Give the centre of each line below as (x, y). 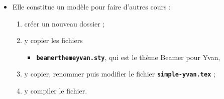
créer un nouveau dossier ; (65, 23)
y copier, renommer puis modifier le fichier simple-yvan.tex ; (120, 74)
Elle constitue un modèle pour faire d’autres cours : (92, 6)
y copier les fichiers (53, 40)
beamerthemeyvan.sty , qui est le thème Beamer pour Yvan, (128, 57)
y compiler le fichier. (56, 91)
